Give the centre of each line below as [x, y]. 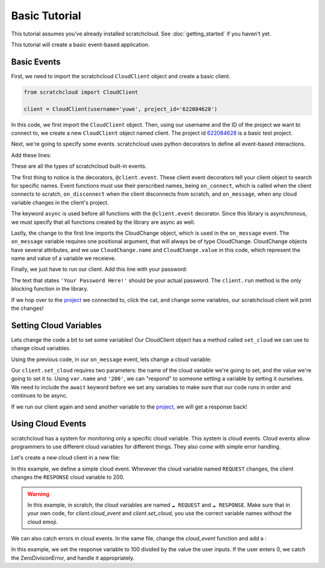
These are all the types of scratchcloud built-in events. [79, 166]
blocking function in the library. [50, 289]
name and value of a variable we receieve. [63, 258]
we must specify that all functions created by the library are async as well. [103, 222]
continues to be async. [39, 396]
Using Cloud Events [49, 424]
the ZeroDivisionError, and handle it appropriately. [73, 558]
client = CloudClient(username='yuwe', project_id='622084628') [121, 109]
